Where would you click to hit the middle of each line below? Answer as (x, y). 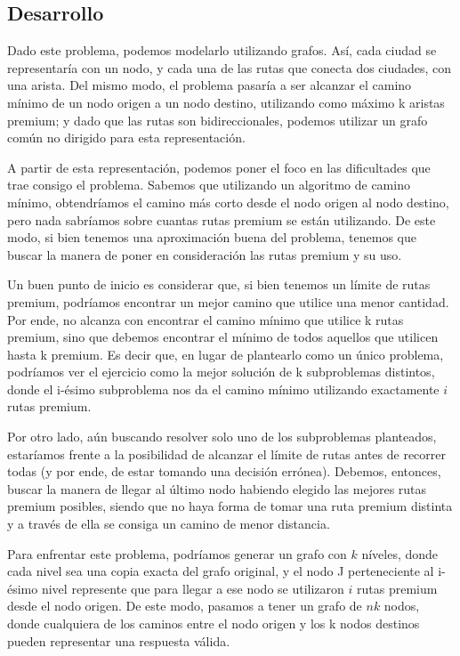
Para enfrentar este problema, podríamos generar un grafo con (177, 553)
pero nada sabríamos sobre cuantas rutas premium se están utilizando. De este (222, 219)
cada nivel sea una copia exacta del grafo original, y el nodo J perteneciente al (221, 571)
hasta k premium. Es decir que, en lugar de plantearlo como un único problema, (226, 354)
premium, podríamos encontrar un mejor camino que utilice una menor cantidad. (228, 301)
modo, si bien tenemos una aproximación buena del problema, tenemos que (212, 237)
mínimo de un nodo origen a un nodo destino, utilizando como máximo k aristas (226, 102)
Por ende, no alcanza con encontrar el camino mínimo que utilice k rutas (206, 319)
